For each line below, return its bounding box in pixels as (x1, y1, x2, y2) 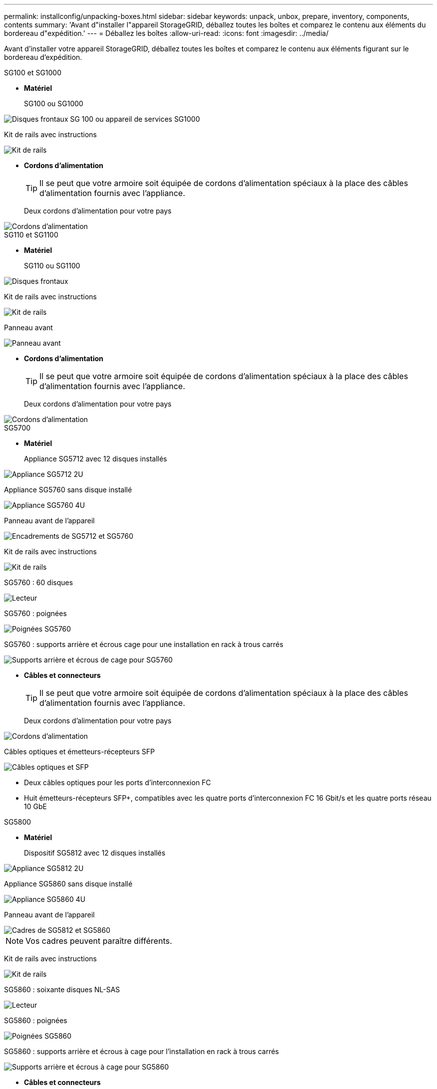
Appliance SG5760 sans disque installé (4, 485, 132, 494)
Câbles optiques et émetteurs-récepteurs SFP (4, 747, 155, 756)
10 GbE (24, 802, 47, 811)
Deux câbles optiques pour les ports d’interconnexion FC (24, 778, 211, 787)
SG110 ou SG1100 (24, 261, 80, 270)
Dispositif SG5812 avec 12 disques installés (24, 849, 166, 857)
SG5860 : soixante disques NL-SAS (4, 985, 120, 994)
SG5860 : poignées (4, 1016, 67, 1025)
